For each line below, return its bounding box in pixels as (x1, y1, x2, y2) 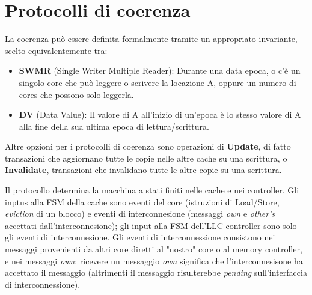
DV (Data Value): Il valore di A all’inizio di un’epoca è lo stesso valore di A (19, 108, 301, 121)
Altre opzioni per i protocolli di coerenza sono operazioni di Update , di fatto (5, 140, 291, 153)
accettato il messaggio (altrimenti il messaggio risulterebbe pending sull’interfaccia (5, 266, 307, 279)
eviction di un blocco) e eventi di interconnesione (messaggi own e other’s (5, 207, 275, 220)
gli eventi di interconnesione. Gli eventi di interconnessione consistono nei (5, 231, 275, 243)
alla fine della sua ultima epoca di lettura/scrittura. (19, 120, 209, 132)
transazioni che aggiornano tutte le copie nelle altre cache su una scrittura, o (5, 151, 287, 164)
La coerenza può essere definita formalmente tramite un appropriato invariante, (5, 32, 298, 45)
